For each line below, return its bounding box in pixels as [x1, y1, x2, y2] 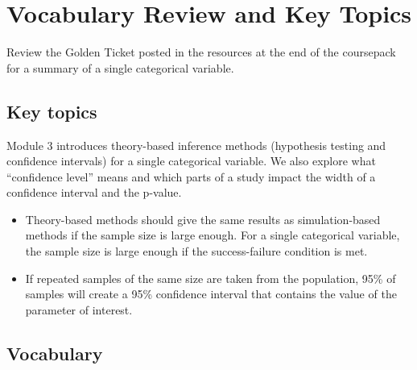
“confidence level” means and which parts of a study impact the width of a [6, 168, 376, 185]
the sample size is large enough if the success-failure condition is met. [25, 243, 368, 260]
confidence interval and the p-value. [6, 184, 182, 201]
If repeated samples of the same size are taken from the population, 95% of [25, 269, 396, 286]
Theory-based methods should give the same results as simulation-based [25, 210, 381, 227]
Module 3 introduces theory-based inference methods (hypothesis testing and [6, 136, 386, 153]
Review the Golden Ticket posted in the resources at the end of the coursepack [6, 44, 396, 60]
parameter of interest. [25, 301, 133, 318]
